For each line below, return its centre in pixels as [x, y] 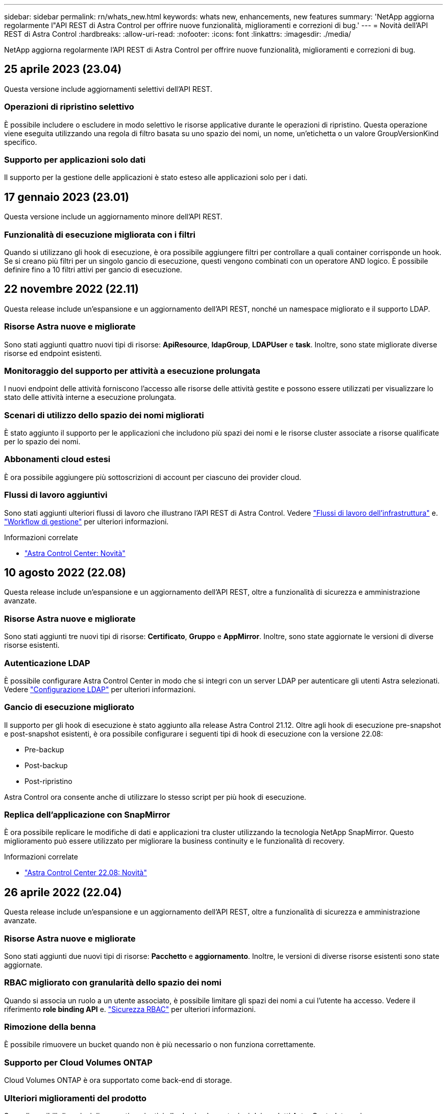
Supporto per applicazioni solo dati [75, 159]
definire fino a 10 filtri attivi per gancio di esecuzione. [93, 269]
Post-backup [46, 765]
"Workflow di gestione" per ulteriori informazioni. [86, 521]
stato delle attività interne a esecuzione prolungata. [90, 397]
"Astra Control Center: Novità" [75, 553]
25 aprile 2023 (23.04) [63, 69]
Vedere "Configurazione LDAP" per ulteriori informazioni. [100, 689]
